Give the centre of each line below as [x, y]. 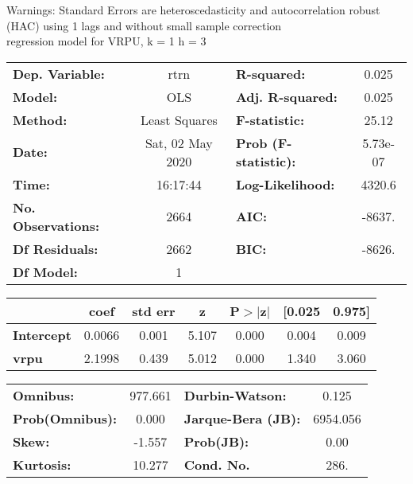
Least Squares [179, 119]
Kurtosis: [42, 464]
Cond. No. [217, 464]
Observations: [56, 225]
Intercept [42, 334]
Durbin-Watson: [235, 395]
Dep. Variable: [59, 73]
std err [154, 310]
